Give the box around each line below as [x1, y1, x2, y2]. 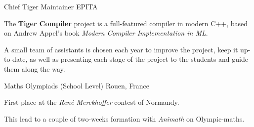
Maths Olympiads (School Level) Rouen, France [4, 80, 150, 90]
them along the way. [4, 63, 65, 74]
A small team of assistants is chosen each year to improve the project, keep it [4, 44, 238, 54]
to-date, [4, 54, 28, 64]
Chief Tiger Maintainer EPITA [4, 1, 98, 11]
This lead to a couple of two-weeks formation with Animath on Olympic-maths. [4, 113, 245, 124]
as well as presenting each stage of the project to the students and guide [30, 54, 248, 64]
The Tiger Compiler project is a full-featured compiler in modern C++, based [4, 18, 248, 28]
